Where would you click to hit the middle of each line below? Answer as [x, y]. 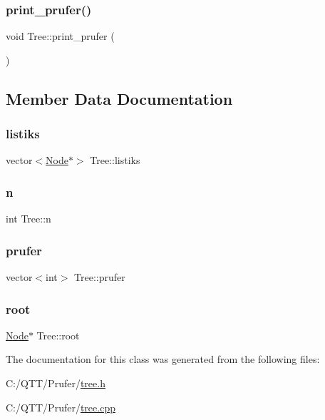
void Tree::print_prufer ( [60, 36]
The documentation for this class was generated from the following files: [163, 359]
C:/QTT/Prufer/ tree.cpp [61, 407]
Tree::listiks [115, 160]
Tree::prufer [100, 277]
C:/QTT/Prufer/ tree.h [56, 383]
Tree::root [58, 335]
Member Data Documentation [119, 98]
